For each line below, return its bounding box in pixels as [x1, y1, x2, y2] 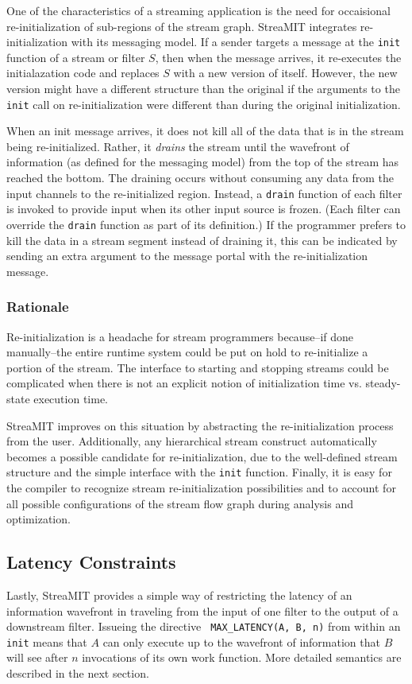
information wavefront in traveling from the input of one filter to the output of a [6, 602, 399, 619]
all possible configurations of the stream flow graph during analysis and [6, 495, 353, 511]
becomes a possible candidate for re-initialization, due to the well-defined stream [6, 448, 398, 464]
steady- [365, 375, 401, 391]
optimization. [6, 511, 71, 527]
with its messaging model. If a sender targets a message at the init [71, 33, 401, 50]
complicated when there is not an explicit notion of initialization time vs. [6, 375, 362, 391]
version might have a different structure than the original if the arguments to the [6, 80, 400, 97]
